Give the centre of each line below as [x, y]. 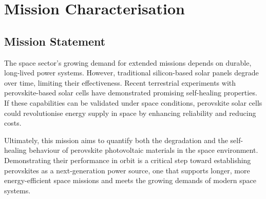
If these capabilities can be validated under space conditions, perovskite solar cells [133, 102]
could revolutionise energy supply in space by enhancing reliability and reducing [130, 113]
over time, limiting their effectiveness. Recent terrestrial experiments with [120, 82]
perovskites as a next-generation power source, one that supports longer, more [127, 170]
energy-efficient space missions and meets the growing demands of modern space [130, 180]
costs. [13, 123]
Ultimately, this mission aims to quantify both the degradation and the [116, 140]
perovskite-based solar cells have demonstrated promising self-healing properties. [131, 93]
